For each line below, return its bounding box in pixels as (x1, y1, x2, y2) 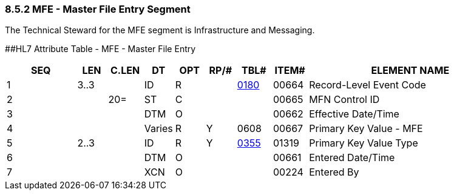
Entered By (309, 166, 359, 179)
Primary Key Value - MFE (309, 122, 423, 135)
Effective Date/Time (309, 108, 399, 121)
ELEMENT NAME (371, 64, 450, 77)
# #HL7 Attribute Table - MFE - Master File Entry (5, 44, 196, 55)
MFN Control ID (309, 93, 380, 106)
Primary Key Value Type (309, 137, 418, 150)
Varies (144, 122, 173, 135)
